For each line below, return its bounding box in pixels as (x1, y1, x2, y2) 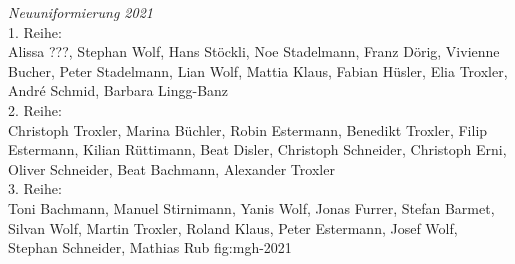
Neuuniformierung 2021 (8, 2, 153, 22)
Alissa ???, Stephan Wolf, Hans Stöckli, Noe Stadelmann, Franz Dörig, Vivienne (8, 41, 500, 62)
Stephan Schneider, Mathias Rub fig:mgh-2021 (8, 237, 292, 258)
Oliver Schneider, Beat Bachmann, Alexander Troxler (8, 158, 335, 179)
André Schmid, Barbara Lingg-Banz (8, 80, 229, 101)
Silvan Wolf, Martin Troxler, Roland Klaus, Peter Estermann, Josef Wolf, (8, 217, 458, 238)
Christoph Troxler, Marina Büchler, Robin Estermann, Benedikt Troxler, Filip (8, 119, 488, 140)
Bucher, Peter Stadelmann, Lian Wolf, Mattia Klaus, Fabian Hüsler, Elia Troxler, (8, 60, 508, 81)
